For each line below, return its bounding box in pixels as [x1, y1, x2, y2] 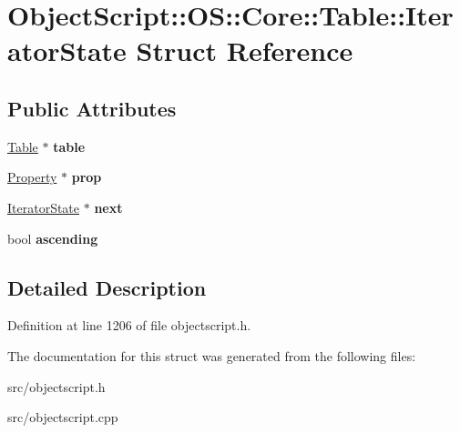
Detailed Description [7, 273, 207, 301]
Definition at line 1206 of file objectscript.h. [7, 316, 251, 335]
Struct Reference [136, 32, 353, 69]
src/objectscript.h [7, 377, 106, 396]
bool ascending [7, 228, 98, 247]
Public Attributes [7, 94, 177, 122]
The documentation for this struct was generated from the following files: [7, 346, 416, 365]
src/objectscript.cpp [7, 408, 118, 427]
